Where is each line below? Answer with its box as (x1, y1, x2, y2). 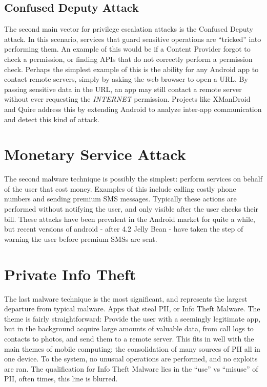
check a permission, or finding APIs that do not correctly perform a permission (4, 53, 253, 64)
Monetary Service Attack (4, 144, 186, 165)
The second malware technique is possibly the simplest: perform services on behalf (4, 173, 262, 184)
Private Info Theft (4, 263, 136, 284)
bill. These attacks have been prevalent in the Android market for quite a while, (4, 213, 255, 224)
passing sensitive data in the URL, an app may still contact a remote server (4, 83, 242, 94)
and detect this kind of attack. (4, 113, 99, 124)
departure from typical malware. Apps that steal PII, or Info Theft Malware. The (4, 303, 260, 314)
